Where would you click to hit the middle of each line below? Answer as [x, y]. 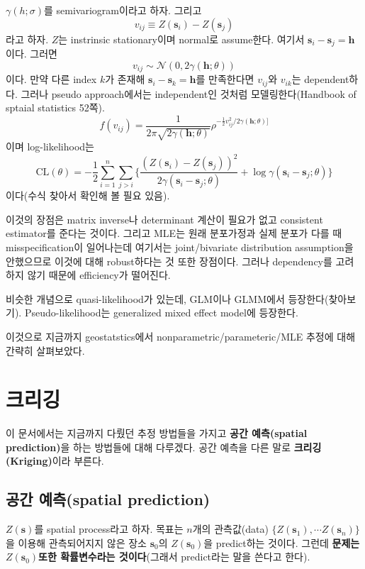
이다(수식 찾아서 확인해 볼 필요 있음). [88, 195]
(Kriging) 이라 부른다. [55, 461]
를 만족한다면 [225, 79]
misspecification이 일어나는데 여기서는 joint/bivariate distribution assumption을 [180, 247]
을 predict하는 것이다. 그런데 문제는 [282, 542]
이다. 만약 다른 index [51, 79]
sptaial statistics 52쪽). [55, 107]
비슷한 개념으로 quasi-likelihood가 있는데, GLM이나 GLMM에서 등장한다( [167, 298]
